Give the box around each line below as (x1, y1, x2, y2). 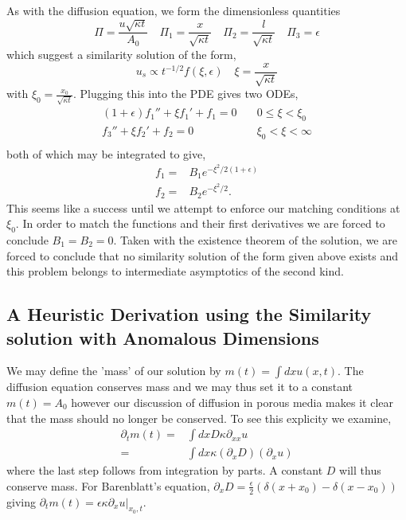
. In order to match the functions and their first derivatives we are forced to (15, 215, 385, 232)
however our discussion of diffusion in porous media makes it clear (71, 393, 393, 410)
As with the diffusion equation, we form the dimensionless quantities (6, 2, 341, 18)
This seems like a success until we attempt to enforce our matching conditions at (6, 199, 400, 216)
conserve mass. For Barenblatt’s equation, (6, 477, 210, 494)
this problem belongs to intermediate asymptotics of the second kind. (6, 263, 344, 280)
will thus (339, 462, 381, 479)
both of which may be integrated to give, (6, 145, 206, 162)
